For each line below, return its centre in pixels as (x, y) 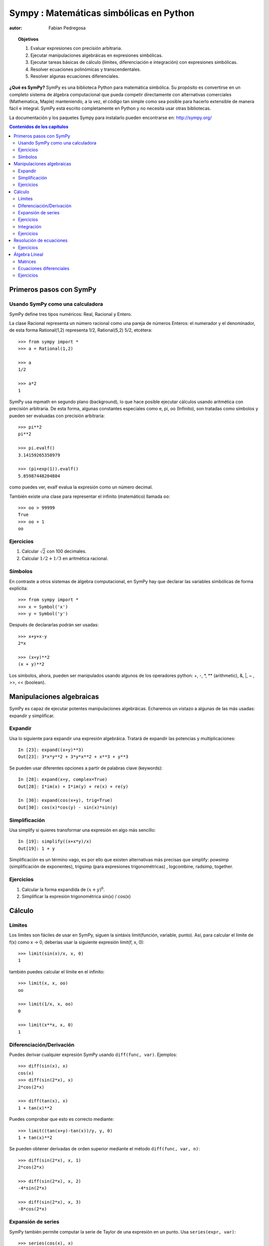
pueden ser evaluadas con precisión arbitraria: (57, 416)
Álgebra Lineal (28, 255)
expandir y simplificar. (32, 716)
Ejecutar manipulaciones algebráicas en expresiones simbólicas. (97, 55)
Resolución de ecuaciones (41, 240)
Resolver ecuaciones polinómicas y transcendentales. (86, 69)
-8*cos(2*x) (33, 1209)
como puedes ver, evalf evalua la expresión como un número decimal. (81, 487)
